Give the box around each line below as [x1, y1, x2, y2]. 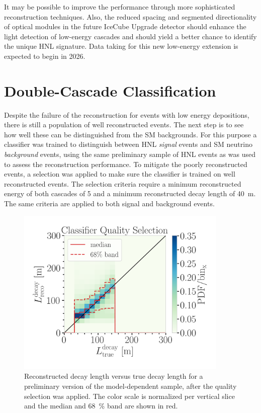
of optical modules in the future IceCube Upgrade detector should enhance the [4, 21, 246, 32]
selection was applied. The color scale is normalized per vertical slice [24, 390, 235, 401]
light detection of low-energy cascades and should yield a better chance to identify [4, 31, 257, 41]
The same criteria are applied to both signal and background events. [4, 198, 215, 209]
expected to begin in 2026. [4, 50, 85, 61]
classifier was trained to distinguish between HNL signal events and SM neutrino [4, 139, 252, 149]
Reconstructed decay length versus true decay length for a [24, 371, 203, 381]
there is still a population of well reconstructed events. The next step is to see [4, 119, 244, 130]
